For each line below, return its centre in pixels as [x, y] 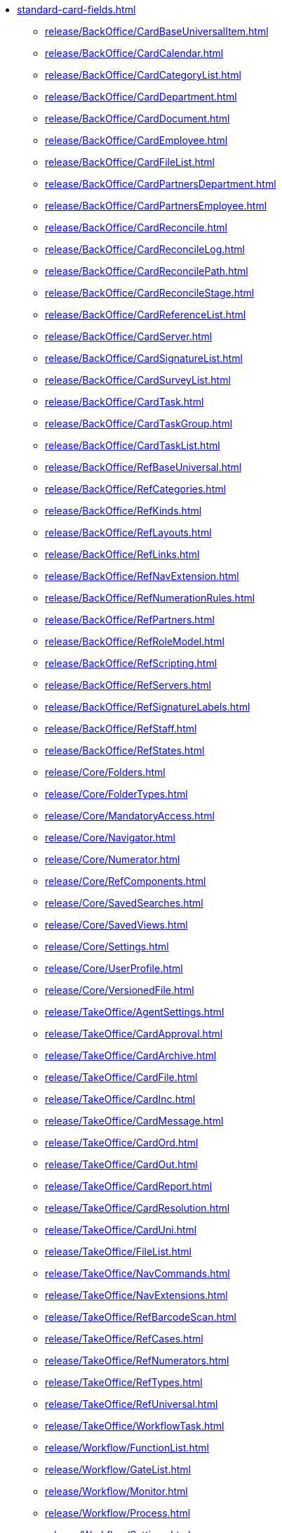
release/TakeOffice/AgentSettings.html [135, 1012]
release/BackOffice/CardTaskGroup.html [139, 423]
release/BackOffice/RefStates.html [125, 750]
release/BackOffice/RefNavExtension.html [142, 576]
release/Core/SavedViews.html [116, 925]
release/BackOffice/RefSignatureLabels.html [148, 707]
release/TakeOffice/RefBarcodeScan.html [141, 1317]
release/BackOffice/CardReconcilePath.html [147, 271]
